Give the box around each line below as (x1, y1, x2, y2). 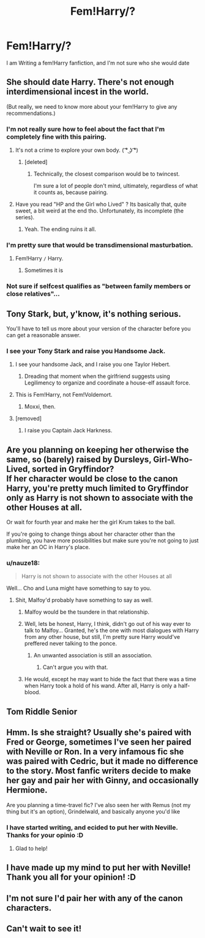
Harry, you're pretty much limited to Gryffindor (6, 483, 188, 493)
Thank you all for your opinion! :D (6, 872, 136, 883)
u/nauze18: (6, 559, 40, 568)
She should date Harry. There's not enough (6, 77, 174, 87)
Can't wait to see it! (6, 923, 82, 934)
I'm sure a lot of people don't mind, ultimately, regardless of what (33, 182, 198, 190)
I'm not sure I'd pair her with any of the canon (6, 893, 184, 904)
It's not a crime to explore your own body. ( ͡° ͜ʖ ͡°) (15, 146, 139, 154)
